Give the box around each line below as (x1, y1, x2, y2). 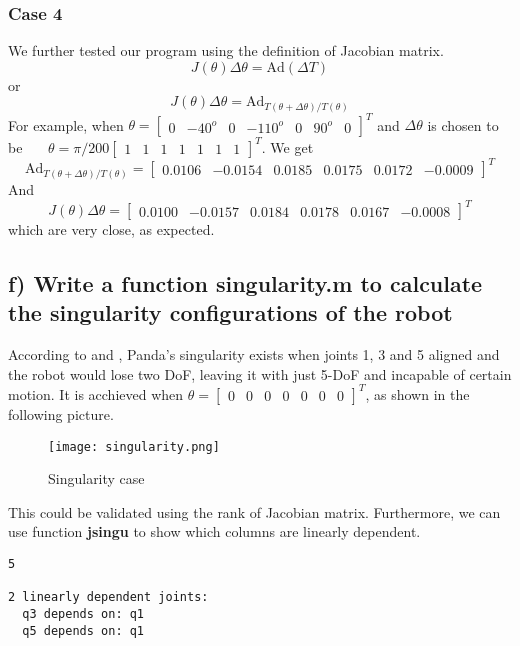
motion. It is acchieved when (8, 383, 184, 404)
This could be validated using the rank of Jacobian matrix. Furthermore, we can (8, 501, 501, 522)
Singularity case (48, 468, 145, 489)
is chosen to (427, 114, 499, 135)
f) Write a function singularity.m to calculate (8, 268, 483, 299)
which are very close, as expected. (8, 219, 215, 240)
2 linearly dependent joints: (8, 590, 209, 605)
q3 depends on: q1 (22, 606, 145, 621)
